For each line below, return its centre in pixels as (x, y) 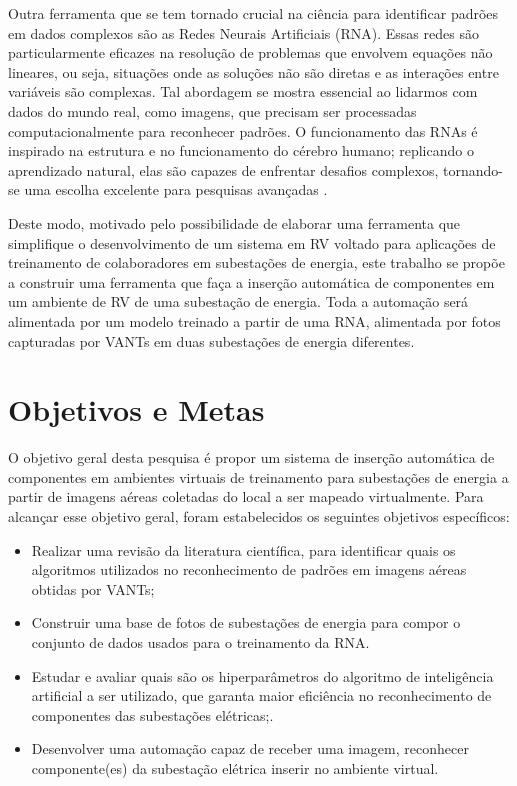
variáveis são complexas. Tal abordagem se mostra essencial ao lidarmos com (243, 91)
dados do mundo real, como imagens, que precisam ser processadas (212, 110)
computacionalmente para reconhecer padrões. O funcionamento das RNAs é (243, 130)
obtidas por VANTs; (93, 588)
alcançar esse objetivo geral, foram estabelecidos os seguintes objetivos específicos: (259, 516)
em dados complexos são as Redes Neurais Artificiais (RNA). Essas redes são (243, 32)
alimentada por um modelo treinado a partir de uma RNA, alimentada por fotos (254, 320)
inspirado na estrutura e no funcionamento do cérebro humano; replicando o (241, 150)
